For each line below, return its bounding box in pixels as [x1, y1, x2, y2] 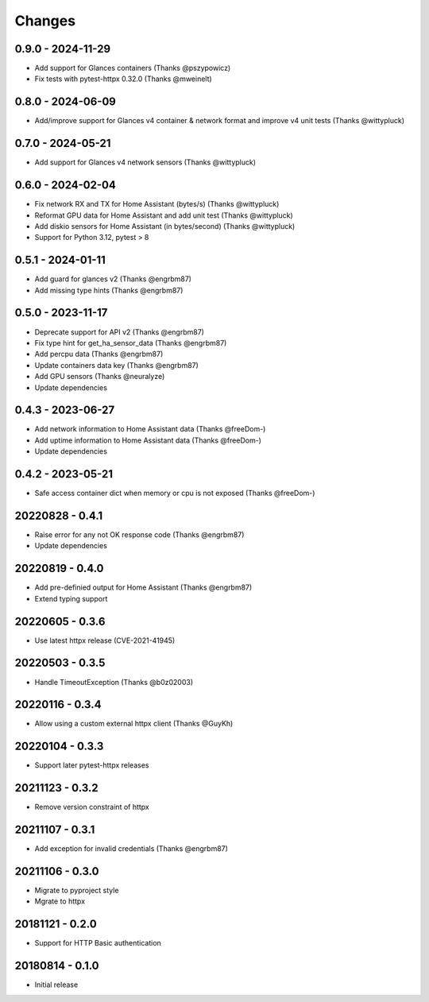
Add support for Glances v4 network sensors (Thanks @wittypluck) [34, 157, 257, 167]
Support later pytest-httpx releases [34, 760, 149, 770]
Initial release [34, 980, 79, 989]
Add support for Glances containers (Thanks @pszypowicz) [34, 64, 231, 73]
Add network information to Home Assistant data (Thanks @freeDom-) [34, 424, 266, 434]
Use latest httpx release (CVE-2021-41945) [34, 636, 176, 645]
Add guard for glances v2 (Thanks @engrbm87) [34, 274, 192, 284]
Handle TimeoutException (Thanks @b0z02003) [34, 677, 194, 687]
